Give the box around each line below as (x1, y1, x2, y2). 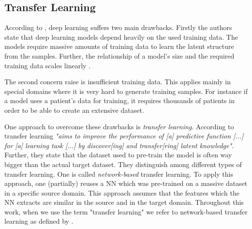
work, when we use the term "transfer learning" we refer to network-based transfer (4, 206, 248, 216)
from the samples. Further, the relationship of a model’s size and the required (4, 50, 235, 61)
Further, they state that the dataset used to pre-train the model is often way (4, 150, 232, 160)
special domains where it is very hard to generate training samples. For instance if (4, 86, 248, 96)
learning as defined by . (4, 216, 74, 226)
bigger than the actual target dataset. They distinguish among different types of (4, 159, 242, 169)
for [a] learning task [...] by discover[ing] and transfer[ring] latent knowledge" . (4, 140, 234, 150)
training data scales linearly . (4, 60, 90, 70)
